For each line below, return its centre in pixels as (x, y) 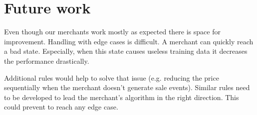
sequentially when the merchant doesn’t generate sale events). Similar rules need (127, 87)
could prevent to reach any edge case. (61, 107)
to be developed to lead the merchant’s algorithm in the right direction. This (122, 97)
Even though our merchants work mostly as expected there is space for (112, 32)
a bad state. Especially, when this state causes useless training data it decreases (126, 51)
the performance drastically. (47, 60)
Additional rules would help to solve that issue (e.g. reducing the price (112, 77)
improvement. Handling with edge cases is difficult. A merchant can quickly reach (129, 41)
